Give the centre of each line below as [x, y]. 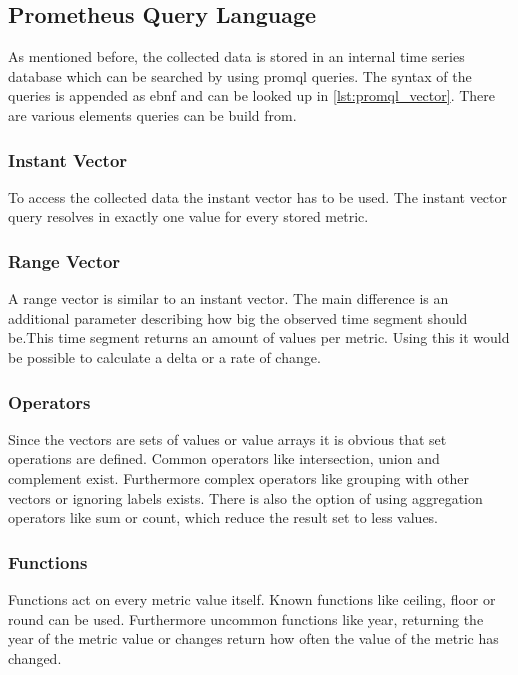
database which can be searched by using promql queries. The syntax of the [240, 75]
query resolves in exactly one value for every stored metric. [188, 216]
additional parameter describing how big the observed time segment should [238, 317]
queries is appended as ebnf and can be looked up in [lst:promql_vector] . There [252, 95]
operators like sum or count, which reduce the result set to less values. [223, 517]
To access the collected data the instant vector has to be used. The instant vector [258, 196]
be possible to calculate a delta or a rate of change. [164, 356]
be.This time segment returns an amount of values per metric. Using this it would [259, 337]
